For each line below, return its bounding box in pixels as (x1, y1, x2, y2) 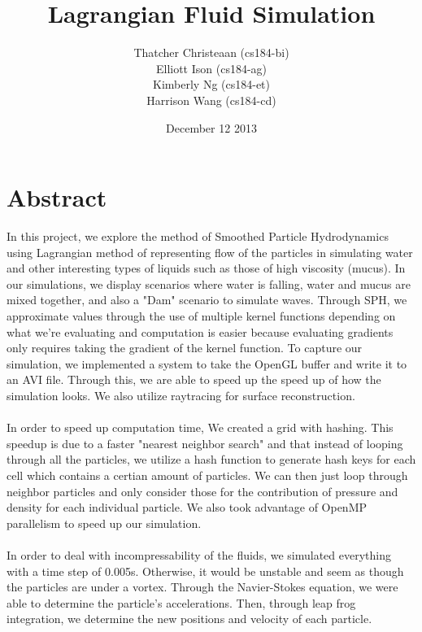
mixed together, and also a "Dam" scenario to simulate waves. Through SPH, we (7, 291, 407, 308)
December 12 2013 (166, 119, 257, 136)
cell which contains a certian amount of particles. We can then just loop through (7, 466, 408, 483)
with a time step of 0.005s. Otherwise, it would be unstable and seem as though (7, 562, 404, 579)
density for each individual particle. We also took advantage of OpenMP (7, 499, 368, 516)
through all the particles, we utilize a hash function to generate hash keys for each (7, 451, 416, 468)
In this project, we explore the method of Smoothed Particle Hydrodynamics (7, 228, 389, 245)
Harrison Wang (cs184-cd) (146, 91, 276, 108)
